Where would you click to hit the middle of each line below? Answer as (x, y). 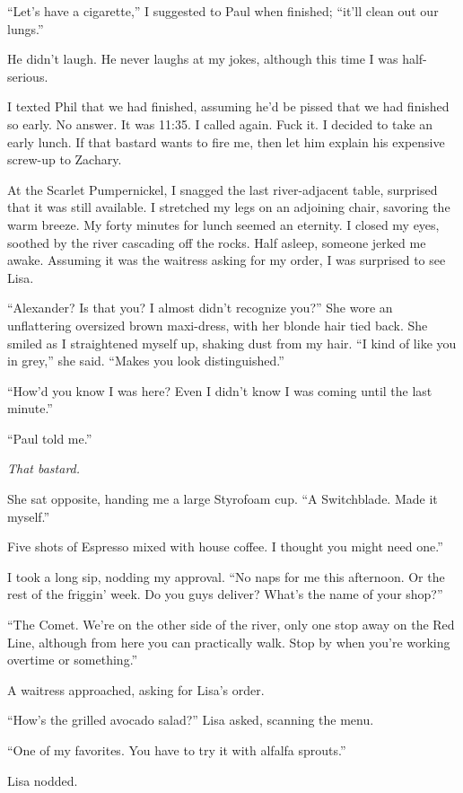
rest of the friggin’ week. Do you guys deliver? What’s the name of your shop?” (225, 594)
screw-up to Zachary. (65, 159)
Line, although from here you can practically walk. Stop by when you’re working (229, 642)
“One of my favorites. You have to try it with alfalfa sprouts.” (177, 750)
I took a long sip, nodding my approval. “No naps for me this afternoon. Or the (226, 576)
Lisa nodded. (43, 780)
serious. (28, 76)
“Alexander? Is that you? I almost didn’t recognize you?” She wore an (200, 308)
